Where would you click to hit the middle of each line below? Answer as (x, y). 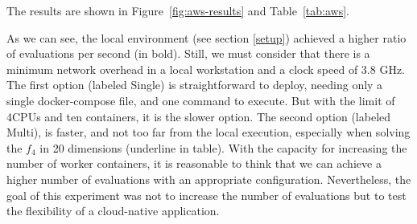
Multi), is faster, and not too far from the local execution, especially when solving (208, 132)
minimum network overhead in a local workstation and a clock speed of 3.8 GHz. (206, 69)
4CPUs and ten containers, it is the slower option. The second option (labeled (199, 116)
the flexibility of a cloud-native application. (113, 211)
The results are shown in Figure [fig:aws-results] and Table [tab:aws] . (178, 10)
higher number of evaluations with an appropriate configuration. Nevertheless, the (209, 179)
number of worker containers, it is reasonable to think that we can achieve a (194, 163)
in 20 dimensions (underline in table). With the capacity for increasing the (223, 147)
